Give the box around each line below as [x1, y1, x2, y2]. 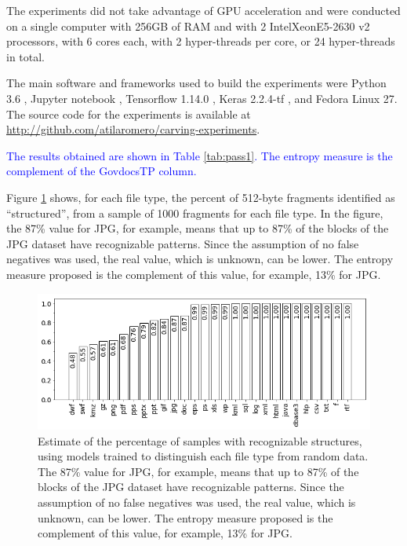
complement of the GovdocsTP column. [6, 163, 197, 179]
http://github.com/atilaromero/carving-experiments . [6, 121, 260, 137]
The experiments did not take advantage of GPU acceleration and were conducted [6, 2, 401, 18]
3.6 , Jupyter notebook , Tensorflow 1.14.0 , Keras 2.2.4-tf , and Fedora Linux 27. [6, 90, 398, 106]
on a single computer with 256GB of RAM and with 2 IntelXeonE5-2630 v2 [6, 17, 370, 34]
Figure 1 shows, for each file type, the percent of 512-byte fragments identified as [6, 189, 395, 205]
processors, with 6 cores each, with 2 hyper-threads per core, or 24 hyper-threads [6, 33, 395, 49]
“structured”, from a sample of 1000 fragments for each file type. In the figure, [6, 204, 383, 221]
